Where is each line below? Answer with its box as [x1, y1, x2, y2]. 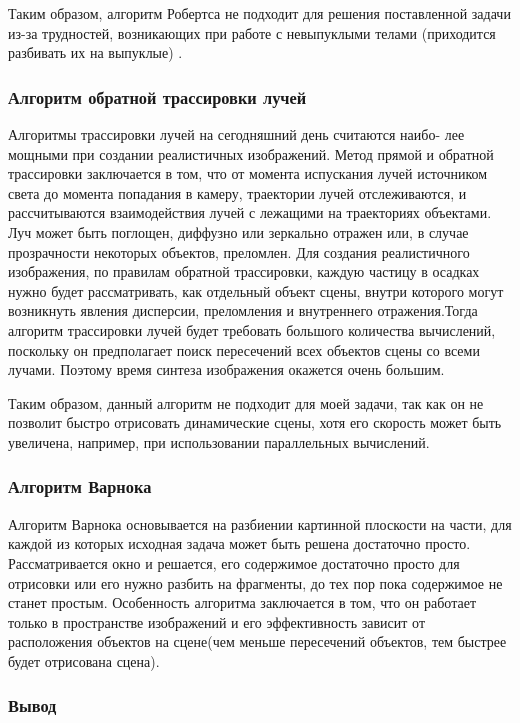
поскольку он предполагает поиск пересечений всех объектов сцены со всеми [8, 339, 480, 360]
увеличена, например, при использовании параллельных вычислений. [8, 431, 430, 452]
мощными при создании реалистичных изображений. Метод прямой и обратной [8, 143, 494, 164]
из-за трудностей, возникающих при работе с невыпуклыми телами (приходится [8, 22, 496, 43]
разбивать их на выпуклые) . [8, 42, 183, 63]
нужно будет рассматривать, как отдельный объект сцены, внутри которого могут [8, 280, 504, 301]
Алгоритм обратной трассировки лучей [8, 84, 307, 109]
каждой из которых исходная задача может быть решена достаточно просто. [8, 533, 471, 554]
